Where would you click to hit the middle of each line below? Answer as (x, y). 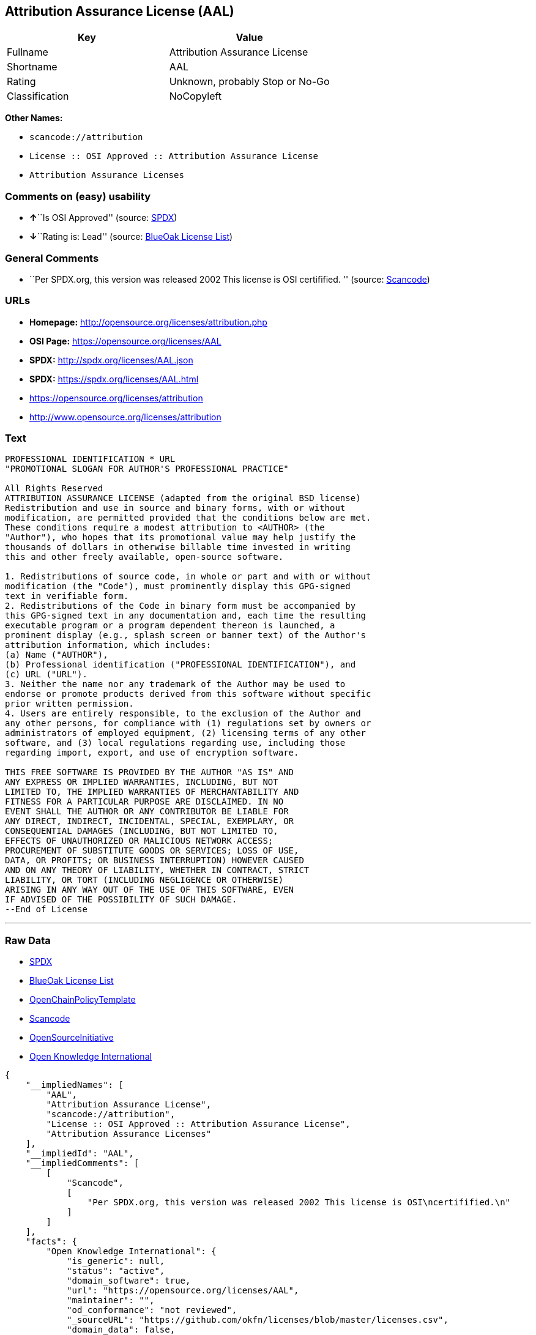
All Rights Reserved (54, 489)
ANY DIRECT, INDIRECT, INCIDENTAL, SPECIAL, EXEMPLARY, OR (150, 821)
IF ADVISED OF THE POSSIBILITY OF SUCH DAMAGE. (121, 900)
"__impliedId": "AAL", (80, 1154)
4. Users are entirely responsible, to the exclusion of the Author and (183, 714)
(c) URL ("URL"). (46, 675)
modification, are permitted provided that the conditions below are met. (188, 518)
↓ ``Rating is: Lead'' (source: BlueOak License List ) (131, 237)
